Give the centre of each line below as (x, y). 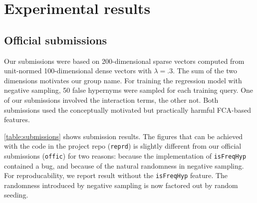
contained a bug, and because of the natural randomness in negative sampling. (124, 165)
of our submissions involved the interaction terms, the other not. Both (111, 100)
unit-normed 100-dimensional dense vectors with (78, 71)
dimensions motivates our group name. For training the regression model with (123, 80)
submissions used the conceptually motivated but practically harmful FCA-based (128, 109)
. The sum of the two (205, 71)
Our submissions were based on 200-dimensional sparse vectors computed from (124, 61)
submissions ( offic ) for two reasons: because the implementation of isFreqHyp (125, 155)
